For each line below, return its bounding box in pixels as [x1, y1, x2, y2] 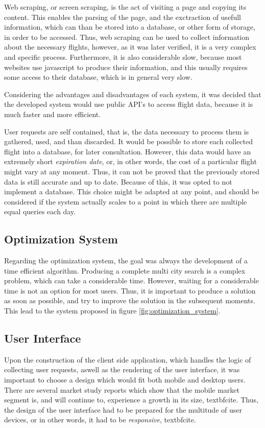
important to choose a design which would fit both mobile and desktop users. [4, 374, 246, 385]
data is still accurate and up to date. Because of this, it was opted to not [4, 176, 232, 187]
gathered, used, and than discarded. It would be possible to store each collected [4, 136, 253, 147]
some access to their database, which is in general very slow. [4, 72, 192, 82]
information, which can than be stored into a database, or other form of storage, [4, 21, 256, 32]
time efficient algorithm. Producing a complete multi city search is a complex [4, 265, 246, 276]
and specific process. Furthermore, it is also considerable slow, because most [4, 51, 242, 62]
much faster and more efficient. [4, 108, 101, 119]
